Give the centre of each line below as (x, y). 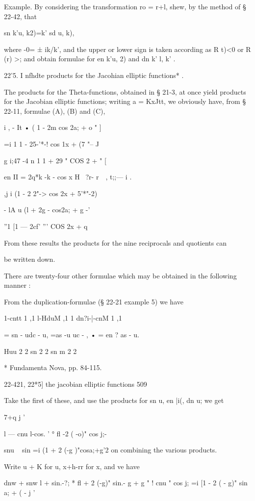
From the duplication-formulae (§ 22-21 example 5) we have (94, 301)
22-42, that (20, 16)
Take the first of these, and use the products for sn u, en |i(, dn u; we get (114, 400)
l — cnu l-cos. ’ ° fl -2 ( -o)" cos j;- (55, 433)
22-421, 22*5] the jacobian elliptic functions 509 (76, 384)
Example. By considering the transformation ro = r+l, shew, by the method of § (125, 6)
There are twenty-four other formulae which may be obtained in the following (120, 275)
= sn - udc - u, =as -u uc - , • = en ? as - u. (72, 335)
